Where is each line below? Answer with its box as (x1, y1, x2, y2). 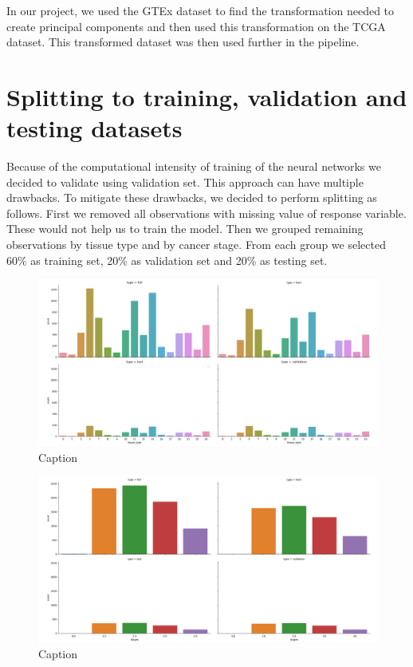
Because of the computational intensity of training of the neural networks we (6, 158, 381, 175)
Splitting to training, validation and (6, 80, 407, 112)
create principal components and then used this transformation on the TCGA (6, 18, 386, 34)
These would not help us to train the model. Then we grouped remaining (6, 220, 364, 237)
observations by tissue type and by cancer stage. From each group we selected (6, 236, 386, 253)
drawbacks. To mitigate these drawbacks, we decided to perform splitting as (6, 189, 377, 206)
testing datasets (6, 112, 183, 144)
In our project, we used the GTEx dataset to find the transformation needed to (6, 2, 395, 18)
